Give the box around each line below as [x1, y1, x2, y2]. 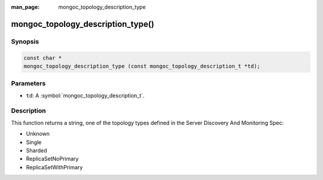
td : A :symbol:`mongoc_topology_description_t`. [26, 91, 145, 99]
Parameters [11, 80, 46, 88]
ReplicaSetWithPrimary [26, 163, 83, 170]
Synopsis [11, 37, 39, 45]
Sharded [26, 147, 47, 154]
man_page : [11, 4, 40, 10]
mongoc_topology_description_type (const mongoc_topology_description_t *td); [23, 63, 260, 69]
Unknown [26, 130, 50, 138]
